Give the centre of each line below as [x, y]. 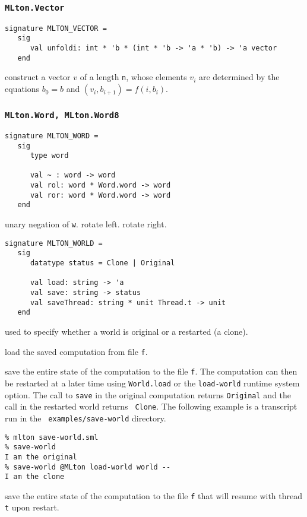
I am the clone [35, 477]
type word [49, 156]
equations [22, 89]
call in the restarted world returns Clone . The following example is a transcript [151, 406]
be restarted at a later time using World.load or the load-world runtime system [152, 383]
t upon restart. [32, 507]
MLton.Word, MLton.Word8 [62, 115]
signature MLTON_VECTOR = [56, 28]
